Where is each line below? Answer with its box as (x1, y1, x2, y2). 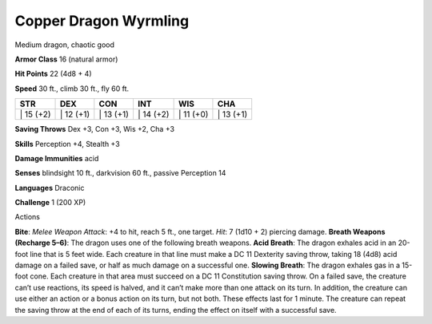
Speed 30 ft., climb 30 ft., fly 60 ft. (14, 84, 130, 93)
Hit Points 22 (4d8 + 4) (14, 69, 92, 79)
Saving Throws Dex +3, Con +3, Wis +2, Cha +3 (14, 124, 175, 134)
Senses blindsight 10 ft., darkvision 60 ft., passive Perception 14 (14, 168, 226, 178)
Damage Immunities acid (14, 153, 99, 163)
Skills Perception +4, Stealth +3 (14, 139, 120, 148)
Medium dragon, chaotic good (14, 40, 115, 49)
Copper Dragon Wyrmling (14, 12, 190, 30)
